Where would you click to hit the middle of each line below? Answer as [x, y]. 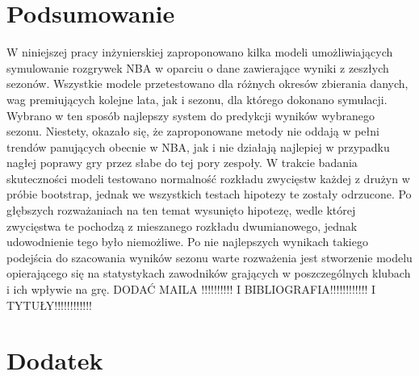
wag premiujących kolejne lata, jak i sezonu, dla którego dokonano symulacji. [197, 99]
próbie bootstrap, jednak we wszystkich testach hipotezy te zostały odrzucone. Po [209, 194]
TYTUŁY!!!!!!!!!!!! [50, 305]
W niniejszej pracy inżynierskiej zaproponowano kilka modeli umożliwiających [200, 52]
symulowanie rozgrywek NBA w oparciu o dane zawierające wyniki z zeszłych [198, 67]
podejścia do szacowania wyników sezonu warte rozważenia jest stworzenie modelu [209, 257]
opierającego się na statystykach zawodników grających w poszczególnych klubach [209, 273]
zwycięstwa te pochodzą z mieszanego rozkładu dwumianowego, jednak [182, 226]
